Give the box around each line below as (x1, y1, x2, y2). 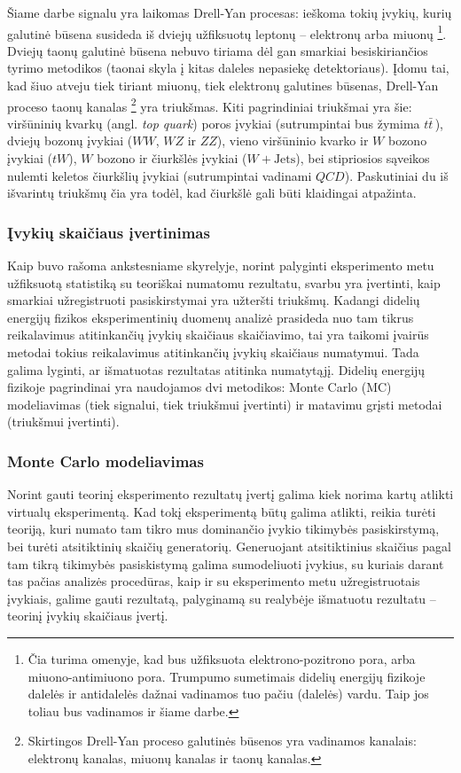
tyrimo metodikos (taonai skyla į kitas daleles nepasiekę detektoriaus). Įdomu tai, (7, 59, 449, 77)
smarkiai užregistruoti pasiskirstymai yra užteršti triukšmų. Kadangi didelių (7, 291, 420, 309)
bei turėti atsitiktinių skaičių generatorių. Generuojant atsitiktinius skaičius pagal (7, 537, 451, 555)
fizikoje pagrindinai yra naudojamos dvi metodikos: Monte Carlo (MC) (7, 378, 392, 396)
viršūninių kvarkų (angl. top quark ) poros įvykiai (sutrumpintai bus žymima (7, 113, 420, 132)
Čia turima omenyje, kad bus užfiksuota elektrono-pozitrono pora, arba (27, 649, 416, 668)
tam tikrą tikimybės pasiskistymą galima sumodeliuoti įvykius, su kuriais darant (7, 554, 444, 573)
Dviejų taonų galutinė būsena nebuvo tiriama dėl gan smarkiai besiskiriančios (7, 41, 428, 59)
